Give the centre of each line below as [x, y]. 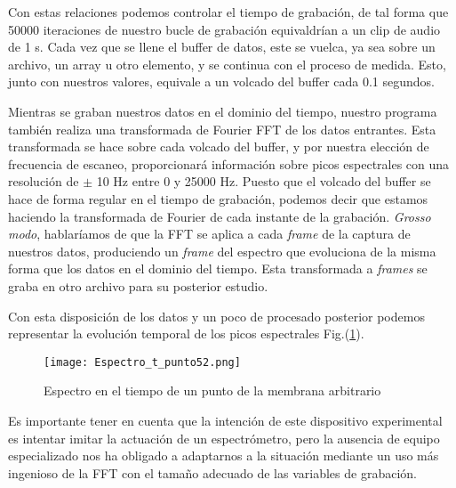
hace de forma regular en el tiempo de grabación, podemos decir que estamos [218, 198]
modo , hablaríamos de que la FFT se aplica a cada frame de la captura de [209, 234]
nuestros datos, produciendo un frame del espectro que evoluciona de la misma [222, 251]
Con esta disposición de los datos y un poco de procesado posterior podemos [216, 316]
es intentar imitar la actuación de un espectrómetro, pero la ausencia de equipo [224, 438]
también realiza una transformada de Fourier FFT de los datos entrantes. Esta [222, 129]
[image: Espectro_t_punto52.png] [142, 362]
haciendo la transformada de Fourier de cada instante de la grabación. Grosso [220, 216]
